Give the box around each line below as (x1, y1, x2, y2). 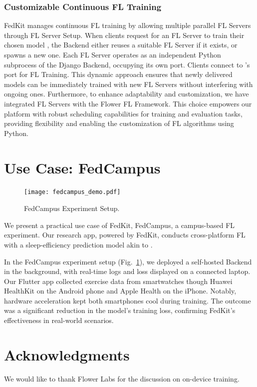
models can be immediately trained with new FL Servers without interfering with (4, 78, 253, 89)
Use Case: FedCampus (4, 157, 161, 177)
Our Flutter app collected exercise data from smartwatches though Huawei (4, 275, 233, 286)
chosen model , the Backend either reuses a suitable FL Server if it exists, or (4, 39, 238, 50)
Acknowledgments (4, 344, 130, 364)
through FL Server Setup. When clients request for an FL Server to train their (4, 29, 245, 40)
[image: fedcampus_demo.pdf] (24, 188, 121, 196)
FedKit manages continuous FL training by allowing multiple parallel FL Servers (4, 20, 251, 30)
